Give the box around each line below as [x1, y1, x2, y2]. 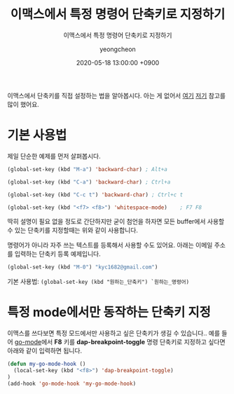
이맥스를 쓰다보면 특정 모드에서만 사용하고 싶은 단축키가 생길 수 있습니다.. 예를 [7, 329, 221, 337]
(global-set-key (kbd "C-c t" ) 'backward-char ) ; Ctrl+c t [7, 191, 184, 198]
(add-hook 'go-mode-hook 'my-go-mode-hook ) [7, 380, 137, 387]
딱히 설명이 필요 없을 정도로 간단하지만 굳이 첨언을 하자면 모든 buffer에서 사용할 [7, 217, 225, 226]
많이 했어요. [7, 100, 40, 109]
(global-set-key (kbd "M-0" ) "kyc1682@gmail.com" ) [7, 264, 158, 271]
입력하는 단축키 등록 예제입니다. [14, 250, 101, 258]
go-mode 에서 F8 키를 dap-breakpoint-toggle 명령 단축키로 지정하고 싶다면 [14, 338, 226, 346]
